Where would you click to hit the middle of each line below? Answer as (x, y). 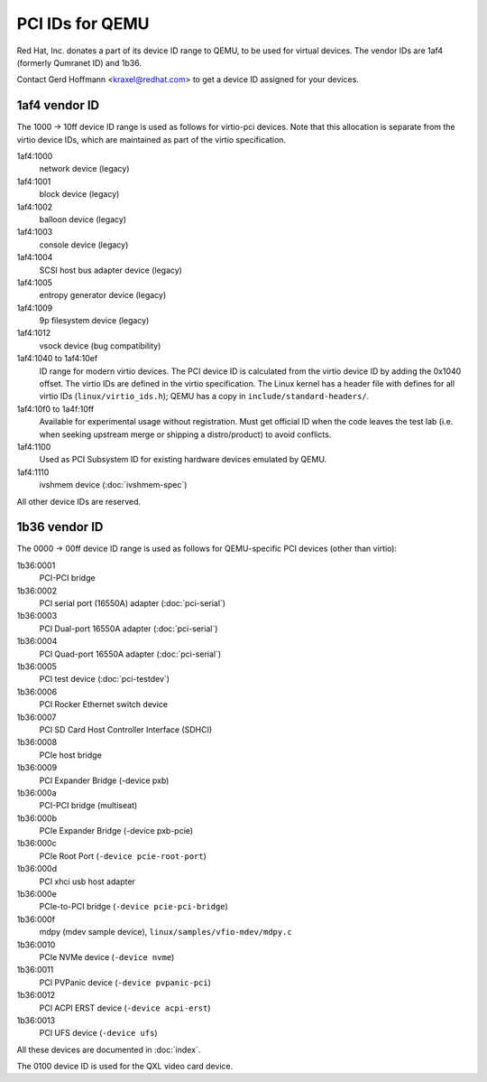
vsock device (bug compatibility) (100, 345)
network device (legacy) (84, 169)
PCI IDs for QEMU (83, 23)
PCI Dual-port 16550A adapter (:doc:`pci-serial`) (129, 629)
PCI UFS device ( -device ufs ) (98, 1033)
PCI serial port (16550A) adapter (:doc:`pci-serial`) (132, 603)
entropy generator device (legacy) (103, 295)
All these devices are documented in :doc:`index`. (109, 1049)
